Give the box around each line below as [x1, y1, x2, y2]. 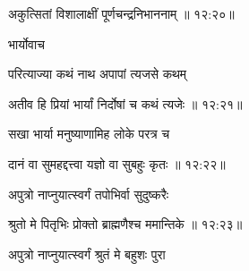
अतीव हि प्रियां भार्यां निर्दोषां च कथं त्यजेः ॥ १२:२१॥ [8, 94, 243, 113]
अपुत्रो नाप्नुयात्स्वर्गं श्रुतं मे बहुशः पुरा [8, 244, 166, 263]
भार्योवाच [8, 34, 45, 53]
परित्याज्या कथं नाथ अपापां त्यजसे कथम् [8, 64, 187, 83]
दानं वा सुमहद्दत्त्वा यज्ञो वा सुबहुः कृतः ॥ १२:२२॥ [8, 154, 226, 173]
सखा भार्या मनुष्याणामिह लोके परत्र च [8, 124, 170, 143]
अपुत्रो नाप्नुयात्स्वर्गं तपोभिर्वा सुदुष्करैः [8, 184, 169, 203]
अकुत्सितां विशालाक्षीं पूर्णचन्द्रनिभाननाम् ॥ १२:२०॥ [8, 4, 235, 22]
